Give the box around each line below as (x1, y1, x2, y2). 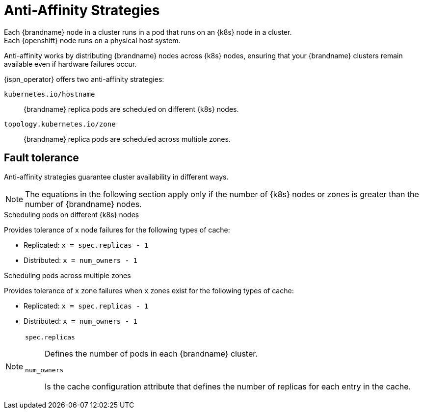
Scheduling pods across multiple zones (4, 271, 131, 280)
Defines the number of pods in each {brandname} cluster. (45, 348, 258, 359)
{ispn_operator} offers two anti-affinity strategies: (4, 75, 164, 83)
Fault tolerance (4, 152, 79, 164)
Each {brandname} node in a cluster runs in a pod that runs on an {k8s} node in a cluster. (4, 27, 292, 36)
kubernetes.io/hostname (4, 90, 95, 98)
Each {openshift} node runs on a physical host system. (4, 36, 181, 45)
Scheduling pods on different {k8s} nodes (4, 210, 139, 219)
